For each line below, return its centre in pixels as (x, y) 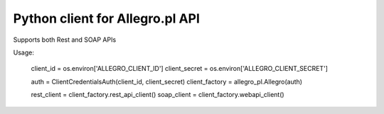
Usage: (24, 52)
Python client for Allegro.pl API (107, 18)
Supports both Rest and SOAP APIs (65, 40)
